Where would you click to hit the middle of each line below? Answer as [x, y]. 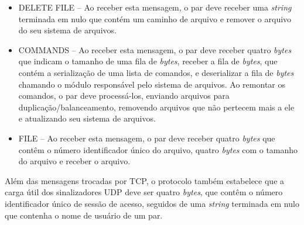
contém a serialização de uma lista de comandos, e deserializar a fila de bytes [156, 72]
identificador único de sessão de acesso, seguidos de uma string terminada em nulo [152, 203]
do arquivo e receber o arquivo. [74, 161]
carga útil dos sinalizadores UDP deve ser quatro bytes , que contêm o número [144, 192]
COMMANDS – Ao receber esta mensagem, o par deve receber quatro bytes [155, 49]
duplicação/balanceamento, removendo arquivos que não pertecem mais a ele [156, 107]
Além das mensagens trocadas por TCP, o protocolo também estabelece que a [145, 180]
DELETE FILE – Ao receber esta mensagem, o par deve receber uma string [155, 7]
